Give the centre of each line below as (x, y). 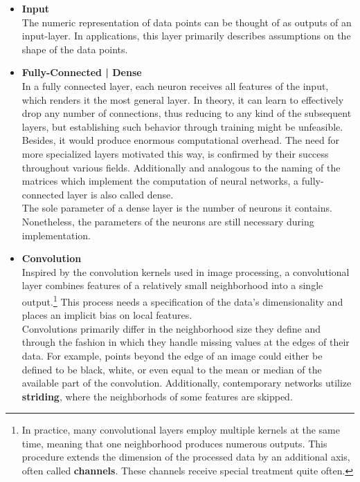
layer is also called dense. (120, 194)
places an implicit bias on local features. (107, 315)
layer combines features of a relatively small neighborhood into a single (172, 285)
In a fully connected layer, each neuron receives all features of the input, (175, 85)
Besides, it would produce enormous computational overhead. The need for (181, 140)
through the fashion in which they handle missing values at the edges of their (186, 342)
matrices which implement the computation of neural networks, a (160, 181)
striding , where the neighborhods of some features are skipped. (157, 396)
